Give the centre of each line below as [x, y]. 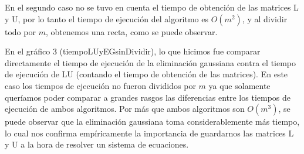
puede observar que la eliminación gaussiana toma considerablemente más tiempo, [152, 122]
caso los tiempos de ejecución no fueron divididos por [100, 85]
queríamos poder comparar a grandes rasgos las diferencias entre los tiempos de [148, 97]
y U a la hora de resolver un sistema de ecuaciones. [97, 144]
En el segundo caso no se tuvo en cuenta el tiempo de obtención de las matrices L [152, 7]
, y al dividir [265, 18]
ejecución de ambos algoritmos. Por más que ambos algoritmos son [125, 109]
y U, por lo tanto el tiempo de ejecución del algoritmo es [107, 18]
